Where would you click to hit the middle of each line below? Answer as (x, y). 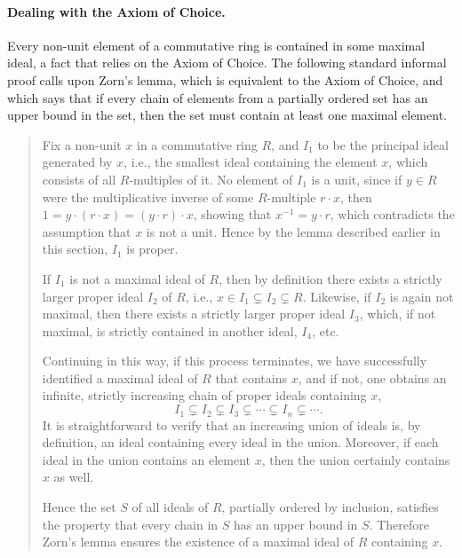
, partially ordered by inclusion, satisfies (330, 506)
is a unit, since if (357, 179)
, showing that (232, 214)
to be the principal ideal (383, 144)
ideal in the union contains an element (146, 459)
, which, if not (398, 314)
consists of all (79, 179)
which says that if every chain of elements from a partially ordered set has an (218, 97)
